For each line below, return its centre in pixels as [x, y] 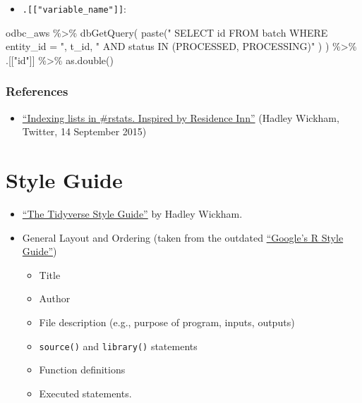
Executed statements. [85, 393]
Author [55, 298]
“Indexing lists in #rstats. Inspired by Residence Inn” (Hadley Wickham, [181, 117]
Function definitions [82, 370]
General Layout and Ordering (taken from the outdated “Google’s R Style [183, 237]
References [37, 91]
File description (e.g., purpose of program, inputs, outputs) [167, 322]
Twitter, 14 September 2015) [84, 131]
